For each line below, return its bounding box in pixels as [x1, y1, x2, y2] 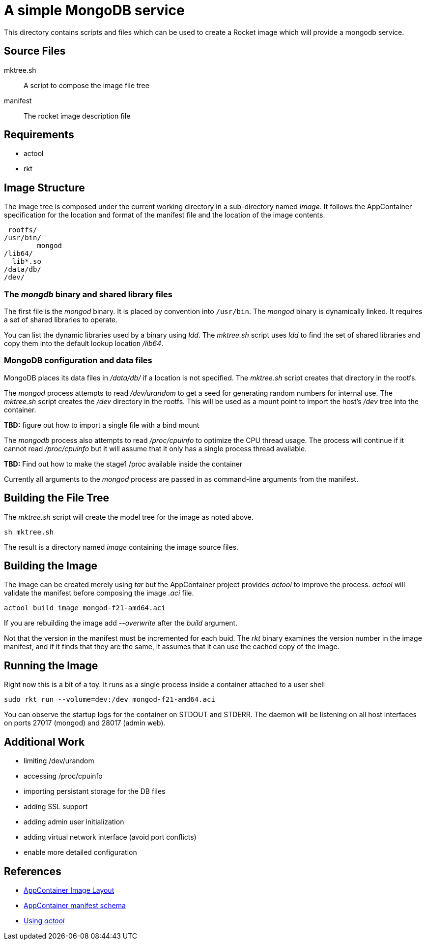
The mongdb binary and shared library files [4, 289, 172, 299]
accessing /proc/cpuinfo [24, 772, 103, 781]
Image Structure [4, 181, 85, 194]
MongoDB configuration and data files [4, 355, 152, 366]
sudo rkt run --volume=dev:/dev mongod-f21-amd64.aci [4, 695, 215, 704]
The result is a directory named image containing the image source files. [4, 542, 239, 551]
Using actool [24, 916, 65, 925]
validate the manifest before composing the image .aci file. [4, 589, 194, 598]
